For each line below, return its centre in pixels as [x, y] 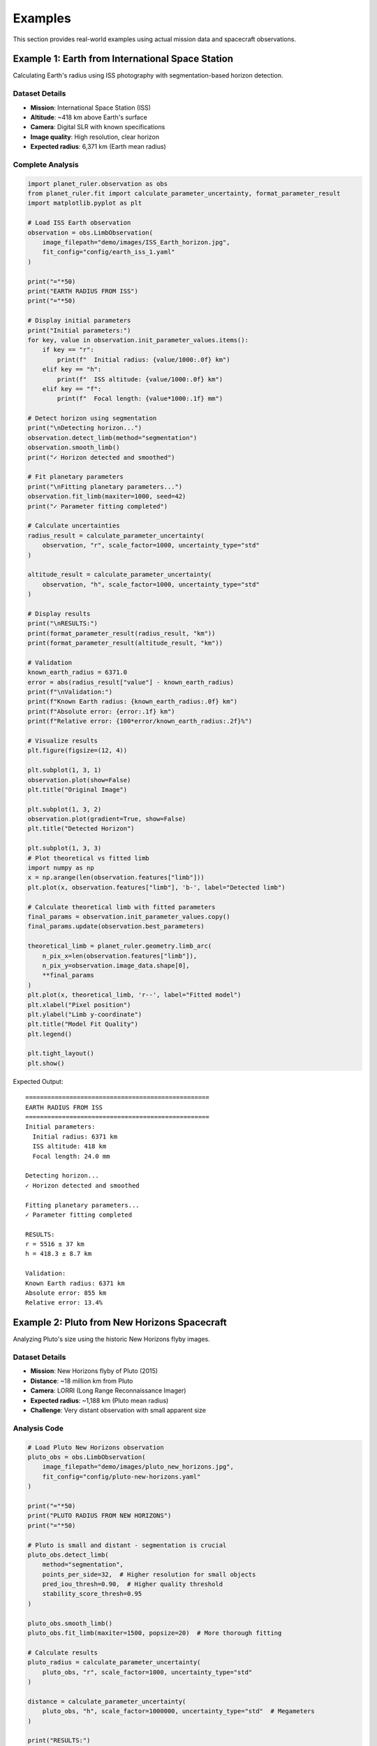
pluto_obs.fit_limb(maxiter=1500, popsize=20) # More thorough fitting [155, 1633]
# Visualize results [62, 741]
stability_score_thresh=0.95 [92, 1594]
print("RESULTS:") [59, 1740]
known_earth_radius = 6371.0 [77, 673]
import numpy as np [61, 868]
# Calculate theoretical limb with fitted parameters [121, 907]
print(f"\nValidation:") [70, 692]
